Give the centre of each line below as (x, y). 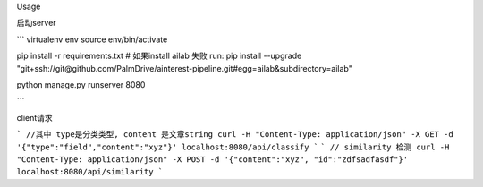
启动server (37, 23)
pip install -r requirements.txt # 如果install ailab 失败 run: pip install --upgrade (159, 56)
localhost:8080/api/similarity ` (90, 172)
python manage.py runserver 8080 (81, 84)
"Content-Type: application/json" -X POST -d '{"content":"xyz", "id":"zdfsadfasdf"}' (212, 159)
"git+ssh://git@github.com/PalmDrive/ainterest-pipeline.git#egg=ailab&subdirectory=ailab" (184, 68)
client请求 (34, 117)
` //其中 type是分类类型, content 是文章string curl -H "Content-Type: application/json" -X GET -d (235, 135)
